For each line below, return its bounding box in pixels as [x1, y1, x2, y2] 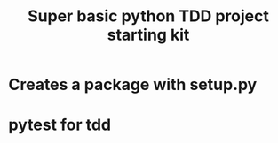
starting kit [107, 25, 190, 45]
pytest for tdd [8, 115, 112, 135]
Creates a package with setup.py [8, 75, 258, 94]
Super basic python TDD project [27, 6, 270, 26]
